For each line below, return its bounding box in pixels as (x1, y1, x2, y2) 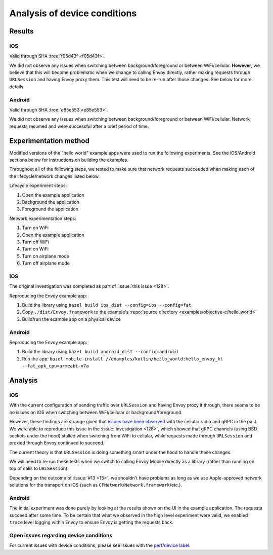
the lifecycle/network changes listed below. (9, 173, 100, 179)
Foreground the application (22, 206, 78, 212)
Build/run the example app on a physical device (22, 316, 121, 322)
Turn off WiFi (22, 239, 49, 245)
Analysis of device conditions (9, 8, 137, 19)
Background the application (22, 199, 79, 205)
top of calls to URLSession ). (9, 465, 69, 471)
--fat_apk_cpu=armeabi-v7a (22, 363, 89, 369)
